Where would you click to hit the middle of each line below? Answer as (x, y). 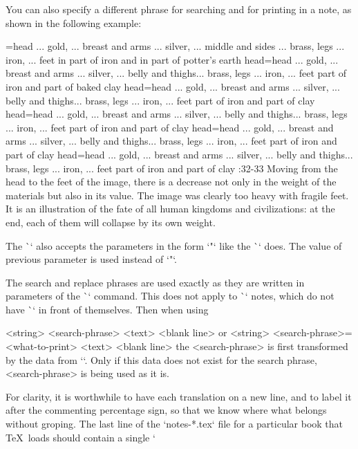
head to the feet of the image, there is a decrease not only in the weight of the (171, 182)
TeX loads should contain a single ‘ (81, 437)
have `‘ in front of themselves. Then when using (107, 309)
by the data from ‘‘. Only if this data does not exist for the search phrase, (161, 359)
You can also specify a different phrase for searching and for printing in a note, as (179, 9)
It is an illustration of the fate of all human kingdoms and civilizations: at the (170, 209)
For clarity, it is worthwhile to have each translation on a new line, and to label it (179, 396)
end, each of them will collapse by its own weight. (111, 222)
